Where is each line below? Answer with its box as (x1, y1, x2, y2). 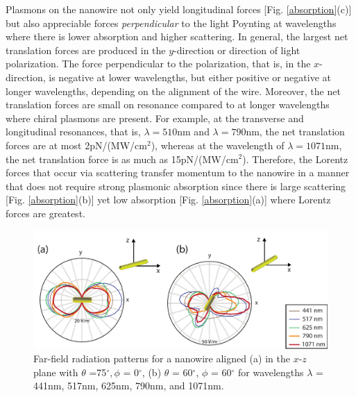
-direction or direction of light (173, 42, 300, 57)
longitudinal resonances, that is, (6, 124, 141, 139)
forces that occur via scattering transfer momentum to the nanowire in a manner (6, 165, 350, 180)
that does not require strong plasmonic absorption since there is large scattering (6, 178, 346, 193)
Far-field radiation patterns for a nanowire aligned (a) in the (33, 351, 290, 366)
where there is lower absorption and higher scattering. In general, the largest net (6, 29, 348, 44)
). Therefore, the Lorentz (242, 151, 348, 166)
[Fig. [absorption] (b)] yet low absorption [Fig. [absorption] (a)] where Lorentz (6, 192, 331, 207)
